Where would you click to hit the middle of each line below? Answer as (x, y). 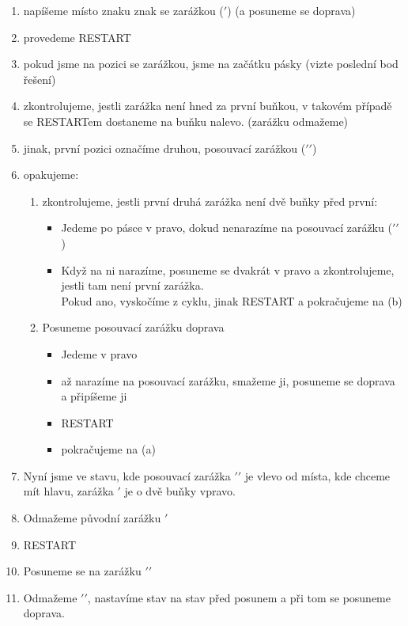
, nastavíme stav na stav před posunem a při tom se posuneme (239, 597)
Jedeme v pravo (99, 353)
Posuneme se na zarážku (82, 571)
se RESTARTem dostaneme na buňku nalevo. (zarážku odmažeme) (186, 121)
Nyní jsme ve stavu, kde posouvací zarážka (127, 475)
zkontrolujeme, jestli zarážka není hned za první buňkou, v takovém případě (208, 106)
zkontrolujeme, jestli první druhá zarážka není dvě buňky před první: (210, 201)
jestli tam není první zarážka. (132, 285)
